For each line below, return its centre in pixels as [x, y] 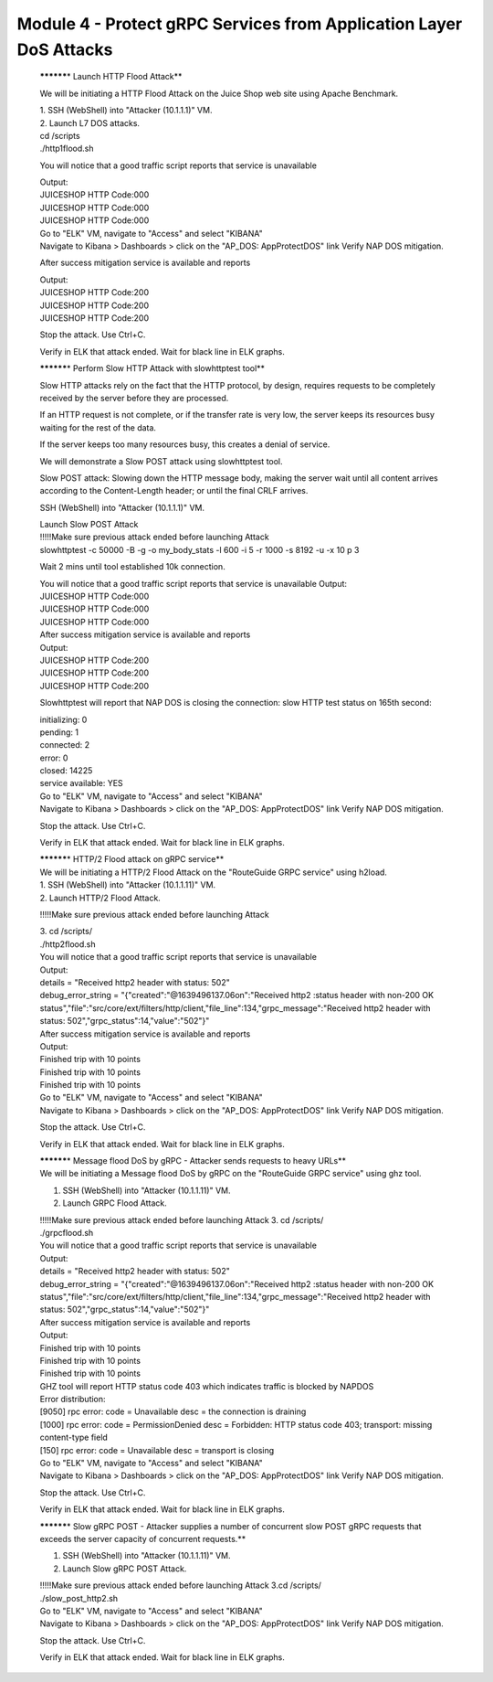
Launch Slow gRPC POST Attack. [125, 1569]
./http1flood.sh [67, 149]
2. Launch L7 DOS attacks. [90, 122]
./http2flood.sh [68, 944]
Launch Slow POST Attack [89, 525]
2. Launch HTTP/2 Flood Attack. [100, 898]
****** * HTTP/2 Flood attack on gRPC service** [132, 859]
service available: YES [81, 783]
